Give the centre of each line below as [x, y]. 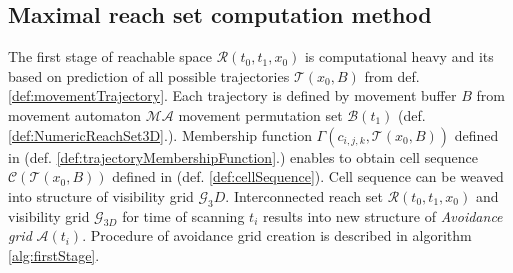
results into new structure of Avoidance [382, 215]
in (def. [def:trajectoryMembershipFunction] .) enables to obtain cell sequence [243, 156]
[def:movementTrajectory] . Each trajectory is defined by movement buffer [232, 95]
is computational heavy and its [399, 56]
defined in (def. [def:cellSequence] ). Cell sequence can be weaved [308, 176]
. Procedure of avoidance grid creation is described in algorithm [277, 235]
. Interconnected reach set [304, 195]
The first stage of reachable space [110, 56]
